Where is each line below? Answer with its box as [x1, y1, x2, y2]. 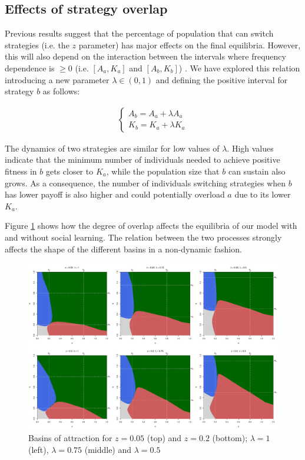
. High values [227, 142, 274, 154]
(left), [28, 443, 49, 455]
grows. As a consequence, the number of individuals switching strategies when [5, 176, 286, 189]
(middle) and [84, 443, 132, 455]
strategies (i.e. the [5, 38, 69, 51]
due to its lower [234, 188, 291, 201]
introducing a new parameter [5, 73, 110, 86]
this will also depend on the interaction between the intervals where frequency [5, 50, 286, 63]
